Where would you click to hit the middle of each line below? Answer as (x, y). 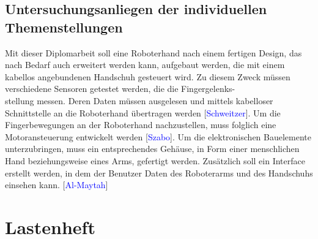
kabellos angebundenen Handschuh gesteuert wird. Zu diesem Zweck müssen (148, 76)
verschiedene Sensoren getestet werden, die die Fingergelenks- (120, 89)
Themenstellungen (64, 27)
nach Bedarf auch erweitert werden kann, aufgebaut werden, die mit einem (145, 65)
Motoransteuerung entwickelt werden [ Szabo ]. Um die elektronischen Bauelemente (158, 136)
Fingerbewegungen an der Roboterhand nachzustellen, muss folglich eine (141, 125)
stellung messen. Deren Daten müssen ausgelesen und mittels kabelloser (139, 100)
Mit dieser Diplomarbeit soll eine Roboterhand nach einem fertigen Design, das (153, 52)
